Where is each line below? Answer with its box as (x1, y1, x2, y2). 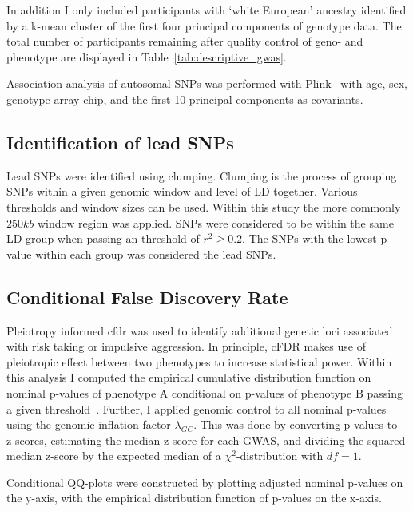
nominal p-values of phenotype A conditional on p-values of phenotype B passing (6, 384, 403, 401)
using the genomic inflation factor (6, 416, 171, 433)
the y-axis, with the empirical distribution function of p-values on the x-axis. (6, 489, 382, 506)
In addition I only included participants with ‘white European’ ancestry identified (6, 2, 407, 18)
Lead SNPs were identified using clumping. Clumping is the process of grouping (6, 167, 397, 184)
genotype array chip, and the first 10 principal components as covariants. (6, 90, 363, 107)
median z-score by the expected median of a (6, 447, 221, 464)
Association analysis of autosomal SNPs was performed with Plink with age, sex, (6, 75, 407, 92)
